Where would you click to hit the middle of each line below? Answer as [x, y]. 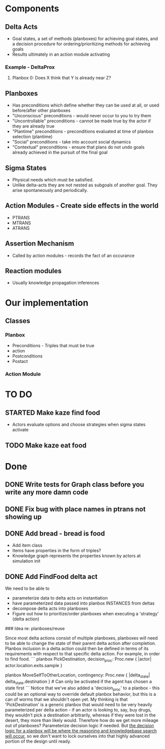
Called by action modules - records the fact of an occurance [73, 255]
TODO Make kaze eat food [46, 445]
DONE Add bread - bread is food [55, 533]
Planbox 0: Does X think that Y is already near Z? [62, 78]
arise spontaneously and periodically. [50, 190]
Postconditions [27, 356]
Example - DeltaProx [30, 67]
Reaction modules [33, 271]
